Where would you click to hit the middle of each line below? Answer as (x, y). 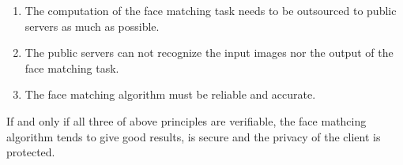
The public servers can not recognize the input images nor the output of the (209, 52)
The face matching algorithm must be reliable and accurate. (170, 94)
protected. (31, 152)
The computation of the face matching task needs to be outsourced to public (211, 10)
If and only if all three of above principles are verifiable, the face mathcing (186, 120)
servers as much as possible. (92, 26)
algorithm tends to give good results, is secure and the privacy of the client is (194, 136)
